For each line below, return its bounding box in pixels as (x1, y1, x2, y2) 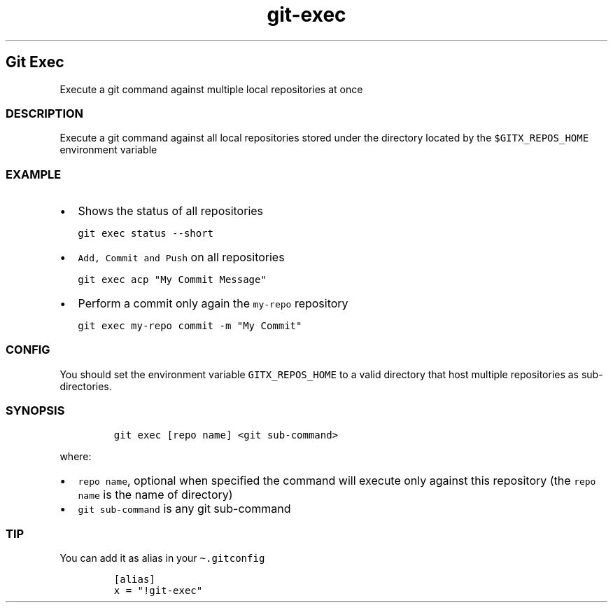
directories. (59, 380, 112, 392)
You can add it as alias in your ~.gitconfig (59, 552, 265, 565)
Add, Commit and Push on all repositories (78, 250, 285, 265)
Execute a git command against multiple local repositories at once (59, 83, 363, 95)
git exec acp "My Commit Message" (78, 274, 267, 286)
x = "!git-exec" (113, 585, 203, 597)
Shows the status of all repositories (78, 204, 264, 219)
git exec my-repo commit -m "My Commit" (78, 320, 302, 332)
